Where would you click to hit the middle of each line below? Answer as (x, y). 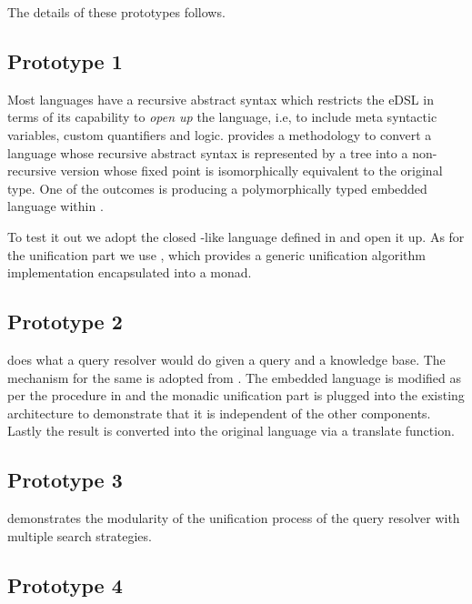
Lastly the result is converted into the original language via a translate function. (231, 431)
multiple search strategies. (80, 535)
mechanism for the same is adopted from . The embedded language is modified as (234, 377)
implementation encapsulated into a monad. (130, 272)
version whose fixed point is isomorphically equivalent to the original (251, 171)
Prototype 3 (65, 480)
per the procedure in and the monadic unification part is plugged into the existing (236, 395)
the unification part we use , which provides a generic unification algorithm (217, 254)
